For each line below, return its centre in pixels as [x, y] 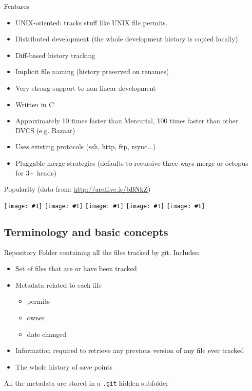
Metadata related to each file [58, 284]
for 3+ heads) [36, 172]
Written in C [35, 104]
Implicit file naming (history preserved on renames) [92, 71]
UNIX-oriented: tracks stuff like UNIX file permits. [91, 22]
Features [17, 6]
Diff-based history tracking [55, 55]
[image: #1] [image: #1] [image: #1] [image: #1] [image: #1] [105, 206]
